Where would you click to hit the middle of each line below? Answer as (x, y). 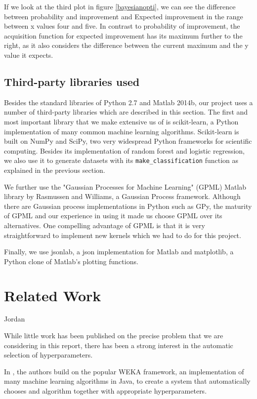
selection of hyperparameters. (48, 355)
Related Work (53, 295)
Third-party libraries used (72, 81)
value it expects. (29, 55)
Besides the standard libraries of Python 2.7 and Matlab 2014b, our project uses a (128, 102)
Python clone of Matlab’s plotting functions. (71, 261)
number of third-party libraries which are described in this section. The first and (126, 112)
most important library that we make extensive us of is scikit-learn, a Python (121, 121)
